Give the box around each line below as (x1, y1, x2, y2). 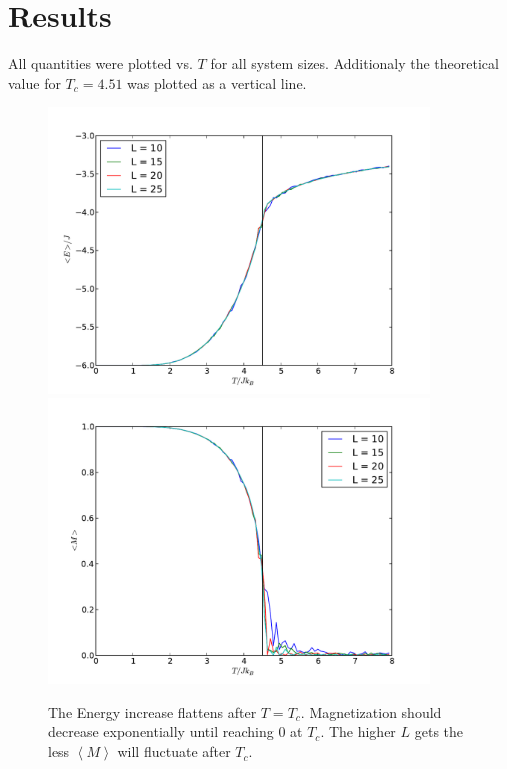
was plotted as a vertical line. (127, 72, 307, 93)
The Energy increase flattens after (48, 701, 257, 722)
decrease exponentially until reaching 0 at (48, 721, 303, 742)
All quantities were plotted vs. (8, 53, 193, 74)
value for (8, 72, 61, 93)
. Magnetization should (300, 701, 442, 722)
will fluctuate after (117, 741, 231, 762)
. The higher (320, 721, 396, 742)
